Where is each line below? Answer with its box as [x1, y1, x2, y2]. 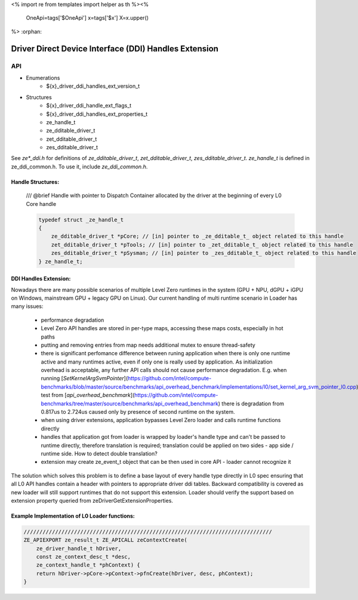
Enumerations [26, 74, 60, 81]
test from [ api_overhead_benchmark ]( [41, 392, 135, 399]
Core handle [26, 200, 57, 207]
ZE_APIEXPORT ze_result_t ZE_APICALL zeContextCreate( [23, 537, 187, 543]
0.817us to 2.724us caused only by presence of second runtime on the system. [41, 408, 235, 416]
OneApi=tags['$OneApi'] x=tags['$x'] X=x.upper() [26, 14, 149, 21]
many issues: [11, 303, 44, 310]
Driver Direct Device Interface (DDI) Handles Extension [11, 44, 219, 54]
